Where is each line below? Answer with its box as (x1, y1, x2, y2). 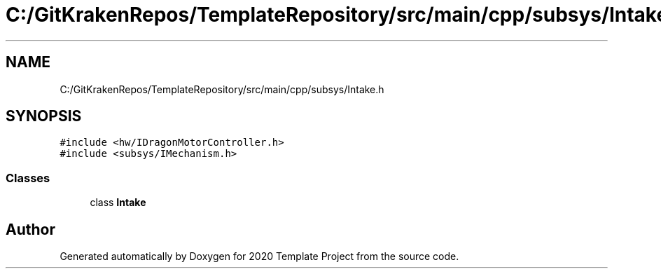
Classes (6, 170, 50, 185)
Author (6, 220, 55, 238)
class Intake (90, 196, 146, 209)
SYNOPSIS (6, 107, 82, 125)
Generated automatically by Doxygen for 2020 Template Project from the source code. (60, 250, 459, 263)
